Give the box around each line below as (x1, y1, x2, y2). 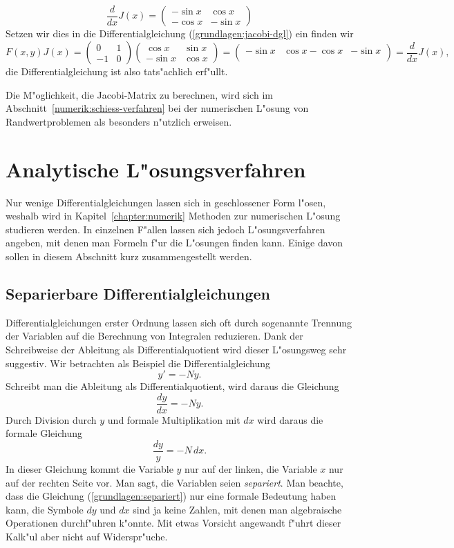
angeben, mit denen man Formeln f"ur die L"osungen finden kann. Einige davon (6, 235, 343, 250)
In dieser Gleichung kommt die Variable (6, 462, 173, 476)
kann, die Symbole (6, 502, 84, 516)
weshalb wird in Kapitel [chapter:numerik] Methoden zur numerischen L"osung (6, 208, 341, 223)
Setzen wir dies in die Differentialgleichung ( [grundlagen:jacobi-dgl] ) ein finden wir (6, 26, 354, 41)
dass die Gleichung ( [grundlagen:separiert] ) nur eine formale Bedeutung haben (6, 489, 337, 503)
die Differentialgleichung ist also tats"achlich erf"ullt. (6, 64, 228, 79)
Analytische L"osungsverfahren (6, 155, 306, 183)
